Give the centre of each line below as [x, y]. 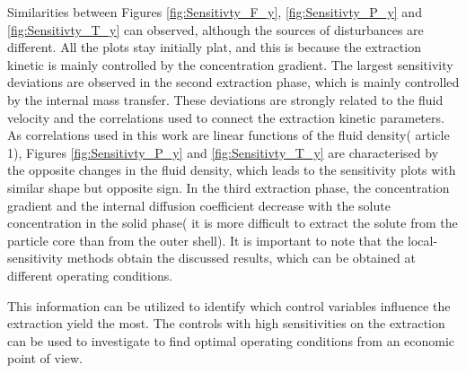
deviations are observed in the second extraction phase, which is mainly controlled [233, 82]
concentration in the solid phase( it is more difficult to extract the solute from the [233, 223]
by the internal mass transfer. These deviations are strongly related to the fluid [225, 99]
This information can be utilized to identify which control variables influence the [229, 305]
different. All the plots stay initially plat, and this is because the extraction [214, 47]
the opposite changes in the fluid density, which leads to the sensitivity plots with [232, 170]
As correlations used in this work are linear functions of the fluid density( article [229, 135]
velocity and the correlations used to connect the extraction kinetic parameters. [226, 117]
